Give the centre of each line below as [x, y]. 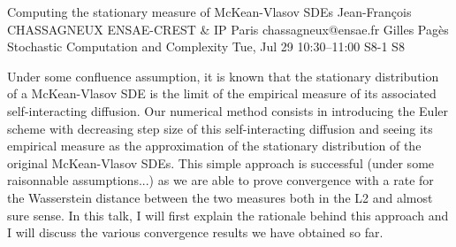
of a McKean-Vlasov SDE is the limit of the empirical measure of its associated [222, 93]
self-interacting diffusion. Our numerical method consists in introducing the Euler [228, 110]
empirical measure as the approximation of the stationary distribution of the [214, 146]
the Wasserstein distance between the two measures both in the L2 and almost [220, 197]
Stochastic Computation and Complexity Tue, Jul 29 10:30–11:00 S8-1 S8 [206, 46]
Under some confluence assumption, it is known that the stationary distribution [223, 76]
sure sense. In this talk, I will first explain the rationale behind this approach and [228, 215]
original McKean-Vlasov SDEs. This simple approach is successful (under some [221, 162]
